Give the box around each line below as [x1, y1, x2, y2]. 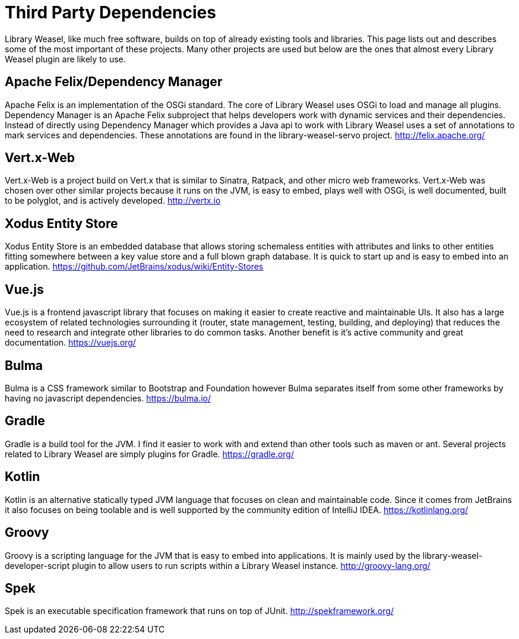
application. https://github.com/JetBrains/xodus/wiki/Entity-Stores [5, 261, 264, 272]
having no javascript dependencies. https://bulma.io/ [5, 393, 211, 403]
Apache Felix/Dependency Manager [5, 74, 223, 90]
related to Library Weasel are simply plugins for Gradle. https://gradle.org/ [5, 448, 294, 459]
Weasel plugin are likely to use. [5, 53, 126, 64]
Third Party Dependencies [5, 2, 216, 23]
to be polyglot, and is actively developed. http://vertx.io [5, 195, 221, 206]
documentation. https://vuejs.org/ [5, 337, 136, 348]
